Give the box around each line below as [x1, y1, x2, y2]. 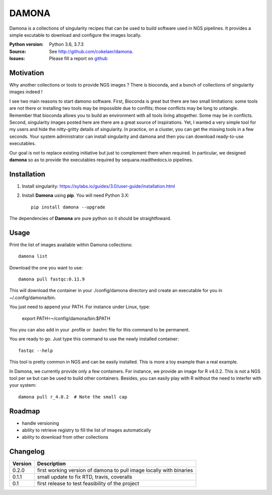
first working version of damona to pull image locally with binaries [37, 467, 193, 474]
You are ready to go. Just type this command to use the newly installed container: [9, 336, 179, 342]
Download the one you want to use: [9, 264, 83, 270]
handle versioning [22, 420, 59, 426]
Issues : [9, 55, 25, 61]
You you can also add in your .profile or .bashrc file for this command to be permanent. [9, 327, 190, 333]
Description [37, 460, 66, 467]
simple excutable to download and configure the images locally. [9, 32, 142, 38]
